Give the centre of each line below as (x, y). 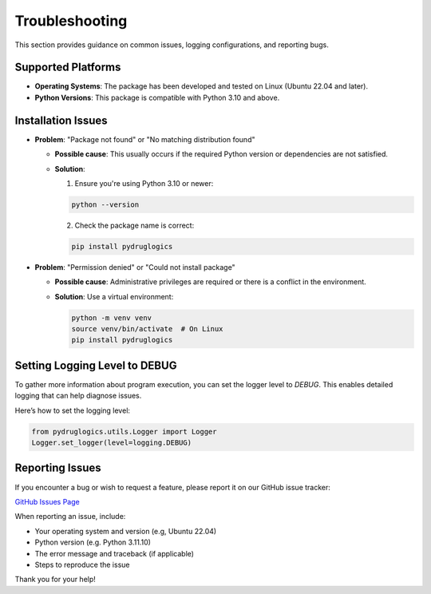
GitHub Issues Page (47, 501)
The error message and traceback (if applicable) (115, 553)
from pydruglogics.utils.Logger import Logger (124, 432)
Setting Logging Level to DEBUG (96, 365)
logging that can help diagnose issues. (78, 396)
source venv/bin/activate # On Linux (147, 329)
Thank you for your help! (55, 580)
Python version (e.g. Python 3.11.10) (93, 542)
